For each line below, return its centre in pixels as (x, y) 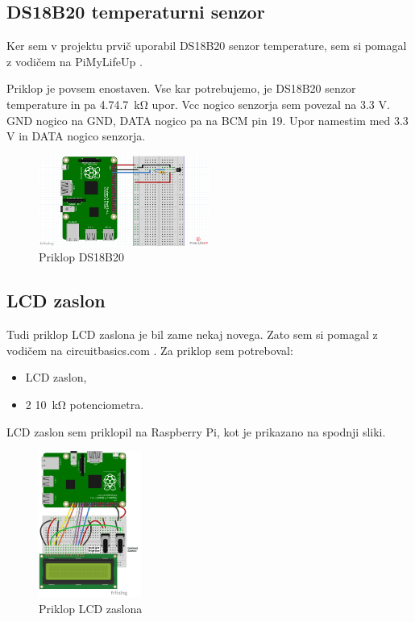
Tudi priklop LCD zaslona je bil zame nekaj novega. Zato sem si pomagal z (192, 334)
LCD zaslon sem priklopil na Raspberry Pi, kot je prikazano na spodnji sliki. (196, 431)
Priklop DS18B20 (82, 257)
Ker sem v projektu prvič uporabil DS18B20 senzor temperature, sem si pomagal (207, 46)
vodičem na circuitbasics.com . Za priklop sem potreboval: (150, 350)
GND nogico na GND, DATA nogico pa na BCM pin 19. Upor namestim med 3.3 (207, 120)
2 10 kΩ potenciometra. (85, 405)
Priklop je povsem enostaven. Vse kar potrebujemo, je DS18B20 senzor (181, 88)
